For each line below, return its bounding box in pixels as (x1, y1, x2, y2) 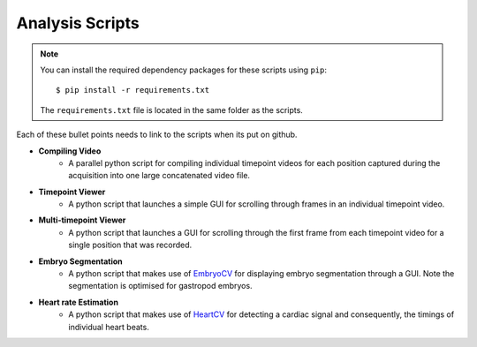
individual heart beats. (68, 321, 149, 332)
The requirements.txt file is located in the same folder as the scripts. (40, 104, 304, 115)
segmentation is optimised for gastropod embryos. (68, 281, 253, 291)
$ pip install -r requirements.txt (56, 85, 210, 95)
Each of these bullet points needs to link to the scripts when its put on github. (16, 129, 298, 140)
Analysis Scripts (16, 13, 140, 33)
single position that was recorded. (68, 239, 193, 251)
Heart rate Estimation (38, 297, 119, 307)
